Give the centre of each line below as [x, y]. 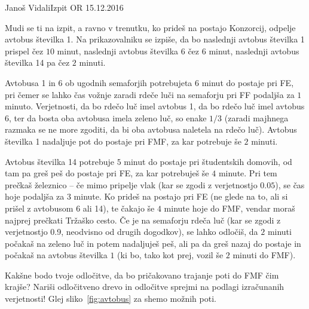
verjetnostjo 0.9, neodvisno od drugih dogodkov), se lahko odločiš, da [131, 232]
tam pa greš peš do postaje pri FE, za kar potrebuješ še [107, 173]
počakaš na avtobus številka [56, 255]
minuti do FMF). [264, 255]
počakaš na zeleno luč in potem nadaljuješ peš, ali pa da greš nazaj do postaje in [153, 243]
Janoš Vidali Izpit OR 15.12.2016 [64, 7]
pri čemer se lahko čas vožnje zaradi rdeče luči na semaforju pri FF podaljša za [150, 94]
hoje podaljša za [35, 196]
